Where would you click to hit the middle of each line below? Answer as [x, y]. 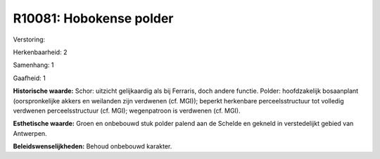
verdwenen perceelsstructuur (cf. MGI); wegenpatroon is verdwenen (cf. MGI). [127, 110]
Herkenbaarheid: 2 [40, 52]
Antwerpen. [30, 133]
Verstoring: [29, 39]
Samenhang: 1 [33, 65]
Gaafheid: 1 [29, 78]
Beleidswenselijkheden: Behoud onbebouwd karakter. [93, 146]
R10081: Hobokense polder [93, 18]
